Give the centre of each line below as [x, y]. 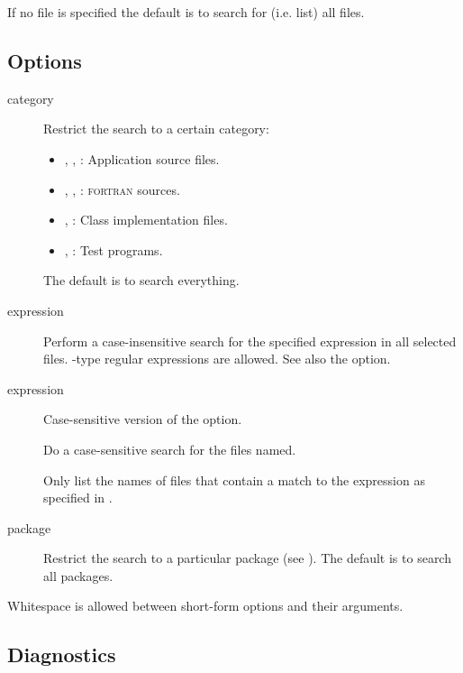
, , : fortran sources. [122, 189]
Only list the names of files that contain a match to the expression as [234, 479]
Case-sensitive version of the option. [143, 419]
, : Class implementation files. [146, 220]
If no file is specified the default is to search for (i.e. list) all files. [186, 12]
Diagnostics [62, 655]
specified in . [78, 498]
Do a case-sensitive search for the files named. [170, 449]
